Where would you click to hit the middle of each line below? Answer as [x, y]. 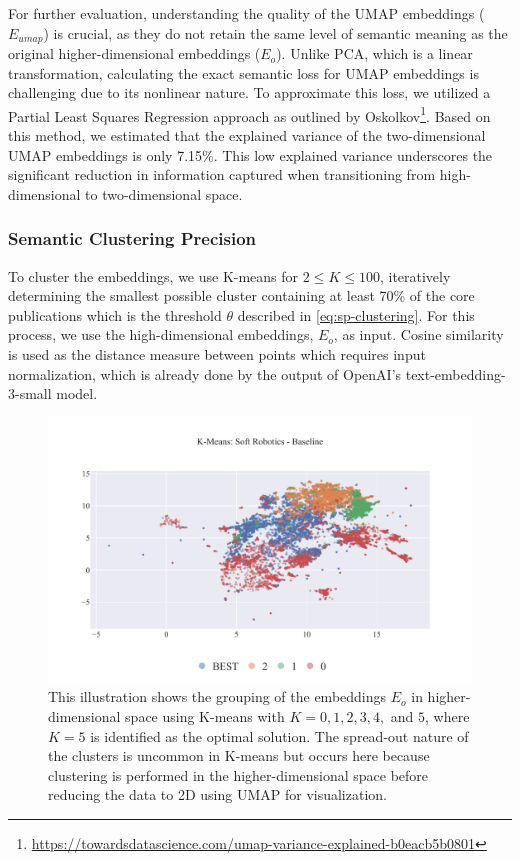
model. [77, 393]
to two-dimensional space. [164, 193]
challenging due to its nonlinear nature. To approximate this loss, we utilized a [249, 92]
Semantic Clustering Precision [132, 238]
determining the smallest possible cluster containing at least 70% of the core [241, 295]
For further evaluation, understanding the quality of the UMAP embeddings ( [246, 13]
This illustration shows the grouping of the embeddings [217, 696]
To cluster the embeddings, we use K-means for [153, 275]
